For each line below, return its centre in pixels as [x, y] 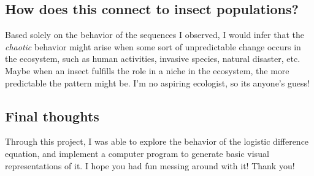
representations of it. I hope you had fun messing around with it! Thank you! [150, 165]
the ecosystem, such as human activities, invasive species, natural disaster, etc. [153, 59]
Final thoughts [52, 116]
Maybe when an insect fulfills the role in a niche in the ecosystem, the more [147, 70]
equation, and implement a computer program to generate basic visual [137, 153]
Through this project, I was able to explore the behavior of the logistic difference [157, 141]
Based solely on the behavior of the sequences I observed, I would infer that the [155, 35]
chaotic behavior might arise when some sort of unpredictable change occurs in [153, 46]
